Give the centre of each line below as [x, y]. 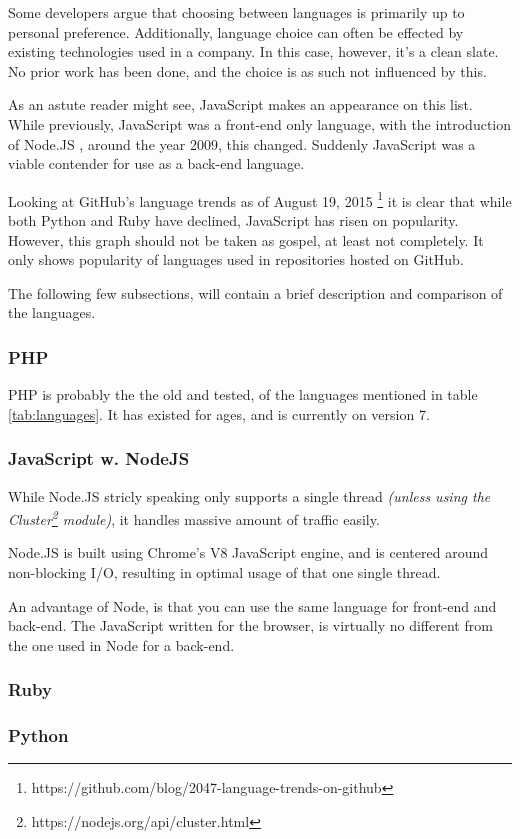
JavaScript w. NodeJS [99, 458]
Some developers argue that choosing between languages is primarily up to [236, 12]
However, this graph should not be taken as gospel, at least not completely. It [246, 239]
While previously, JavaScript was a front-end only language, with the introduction [260, 123]
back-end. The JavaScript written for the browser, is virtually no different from [250, 625]
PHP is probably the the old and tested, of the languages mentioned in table [243, 394]
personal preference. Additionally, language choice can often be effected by [236, 31]
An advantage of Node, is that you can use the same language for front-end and [252, 605]
